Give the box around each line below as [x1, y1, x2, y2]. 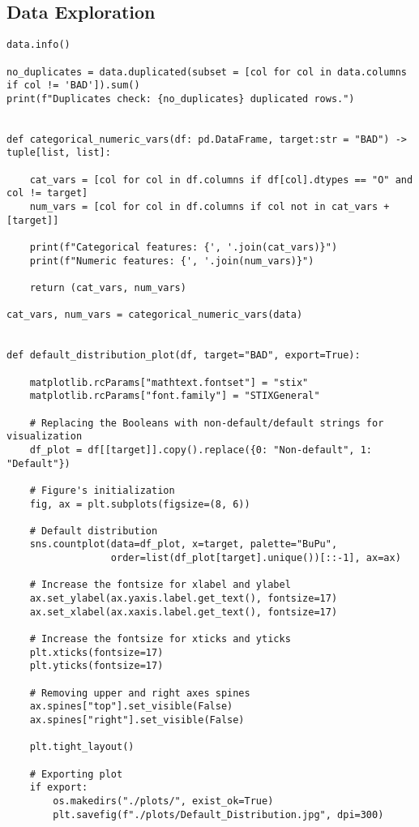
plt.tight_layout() [29, 741, 135, 753]
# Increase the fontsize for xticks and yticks [29, 633, 291, 645]
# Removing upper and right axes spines [29, 687, 250, 699]
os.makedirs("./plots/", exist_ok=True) [53, 795, 274, 807]
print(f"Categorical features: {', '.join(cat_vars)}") [29, 242, 338, 254]
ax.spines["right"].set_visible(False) [29, 714, 245, 726]
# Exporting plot [29, 768, 123, 780]
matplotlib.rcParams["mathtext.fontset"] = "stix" [29, 376, 309, 388]
